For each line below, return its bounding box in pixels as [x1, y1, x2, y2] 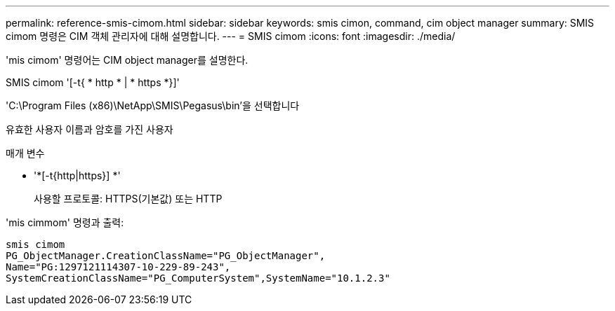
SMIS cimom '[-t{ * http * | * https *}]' [6, 76, 180, 88]
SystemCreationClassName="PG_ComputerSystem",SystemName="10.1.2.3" [6, 272, 390, 284]
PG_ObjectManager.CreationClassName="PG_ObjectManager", [6, 250, 326, 261]
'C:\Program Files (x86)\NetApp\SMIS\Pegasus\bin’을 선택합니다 [6, 99, 300, 111]
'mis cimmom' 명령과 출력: [6, 216, 124, 228]
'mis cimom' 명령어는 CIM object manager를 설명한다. [6, 54, 249, 66]
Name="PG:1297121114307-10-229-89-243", [6, 261, 231, 272]
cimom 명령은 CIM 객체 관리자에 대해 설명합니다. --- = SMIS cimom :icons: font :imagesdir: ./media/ [6, 30, 456, 42]
